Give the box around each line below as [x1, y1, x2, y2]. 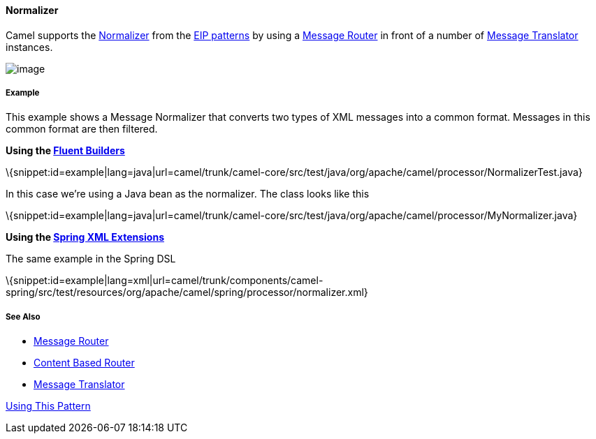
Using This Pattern [6, 400, 91, 412]
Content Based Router [34, 357, 135, 369]
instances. [6, 40, 53, 53]
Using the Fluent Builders [6, 144, 125, 157]
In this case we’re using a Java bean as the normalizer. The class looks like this [6, 188, 370, 200]
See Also [6, 311, 41, 322]
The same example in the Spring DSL [6, 253, 176, 265]
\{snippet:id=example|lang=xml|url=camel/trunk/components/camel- [6, 274, 324, 287]
